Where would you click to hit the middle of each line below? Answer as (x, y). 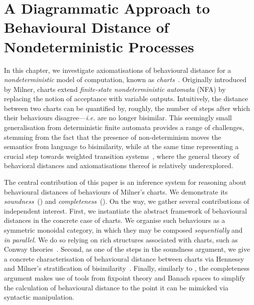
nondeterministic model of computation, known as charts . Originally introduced (125, 79)
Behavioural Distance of (86, 27)
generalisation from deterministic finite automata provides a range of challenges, (124, 127)
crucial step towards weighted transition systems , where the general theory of (122, 156)
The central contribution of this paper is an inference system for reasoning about (125, 182)
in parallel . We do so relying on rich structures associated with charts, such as (121, 239)
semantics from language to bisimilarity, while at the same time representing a (121, 146)
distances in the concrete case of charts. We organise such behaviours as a (115, 220)
